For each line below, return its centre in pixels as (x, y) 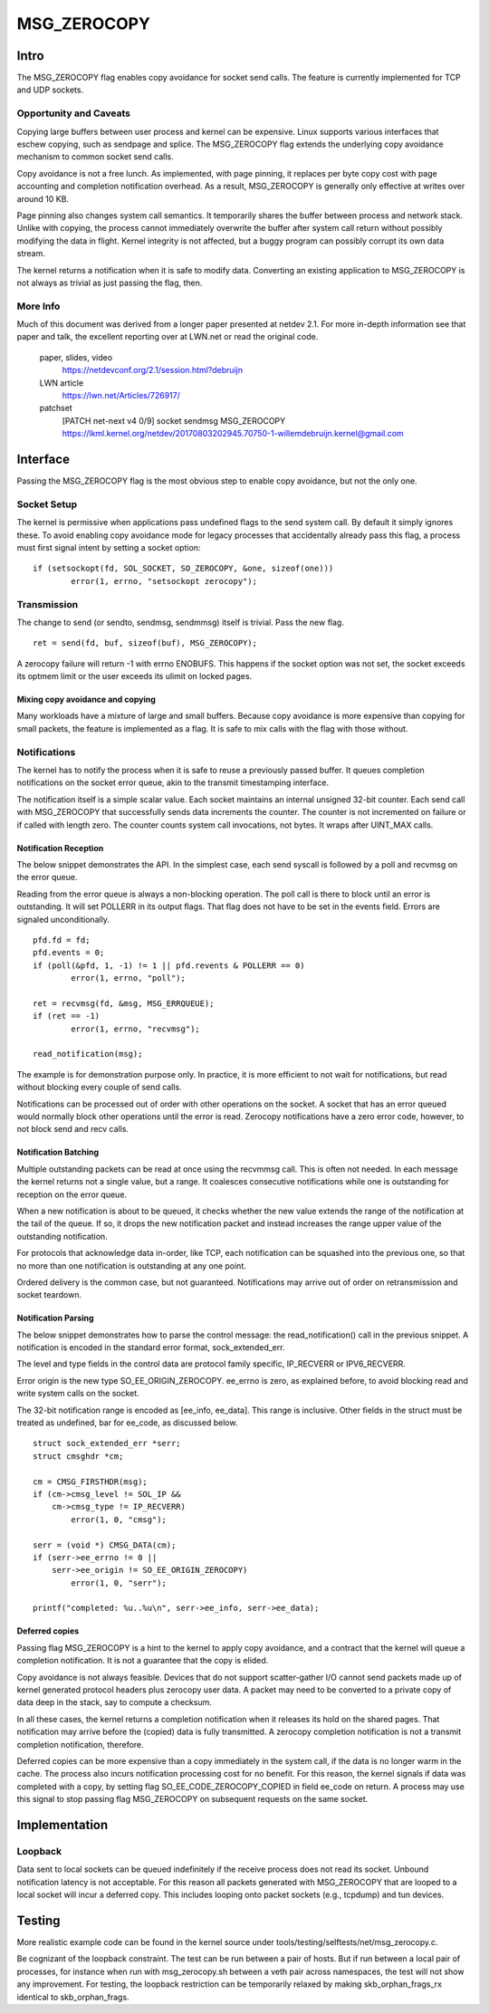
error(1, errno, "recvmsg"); (136, 1029)
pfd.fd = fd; (62, 940)
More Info (38, 306)
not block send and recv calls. (73, 1129)
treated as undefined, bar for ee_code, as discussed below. (127, 1423)
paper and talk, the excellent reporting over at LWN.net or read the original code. (168, 337)
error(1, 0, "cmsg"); (119, 1519)
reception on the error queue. (72, 1194)
